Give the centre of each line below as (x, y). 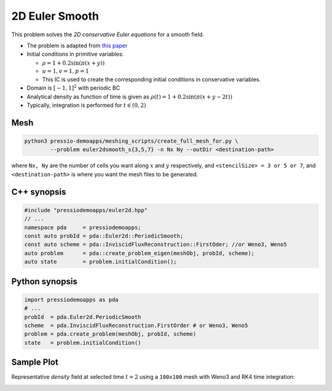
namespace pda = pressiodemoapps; (83, 227)
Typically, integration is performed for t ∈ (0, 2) (86, 105)
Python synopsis (45, 281)
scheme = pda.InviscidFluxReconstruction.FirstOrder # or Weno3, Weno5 (136, 325)
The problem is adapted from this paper (77, 45)
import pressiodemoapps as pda (72, 299)
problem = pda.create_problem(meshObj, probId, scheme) (110, 334)
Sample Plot (35, 362)
